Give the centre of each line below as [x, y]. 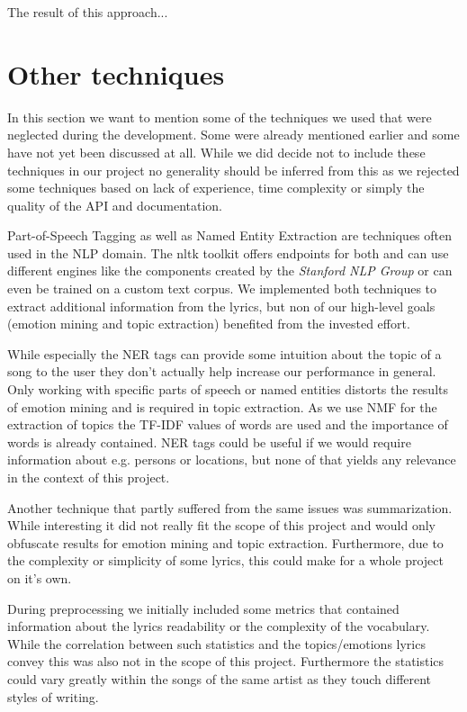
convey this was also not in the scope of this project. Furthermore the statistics [226, 661]
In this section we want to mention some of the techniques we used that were [220, 117]
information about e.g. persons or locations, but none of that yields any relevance [232, 460]
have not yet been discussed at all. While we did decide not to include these [216, 152]
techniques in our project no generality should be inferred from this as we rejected [233, 170]
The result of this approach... [88, 12]
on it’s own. [40, 577]
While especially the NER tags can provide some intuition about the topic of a [225, 353]
